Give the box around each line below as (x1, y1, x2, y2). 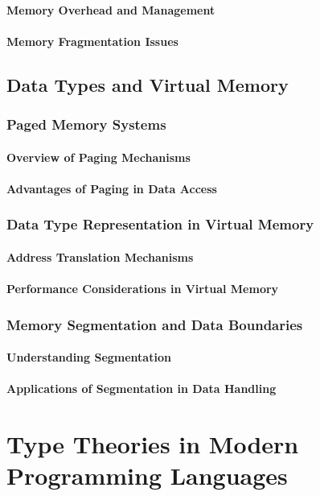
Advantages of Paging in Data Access (6, 180, 217, 196)
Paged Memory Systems (6, 114, 166, 134)
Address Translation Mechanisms (6, 248, 194, 265)
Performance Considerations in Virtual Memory (6, 280, 279, 296)
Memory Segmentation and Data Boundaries (6, 314, 303, 334)
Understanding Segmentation (6, 349, 171, 366)
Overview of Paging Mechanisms (6, 148, 191, 165)
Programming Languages (6, 459, 288, 492)
